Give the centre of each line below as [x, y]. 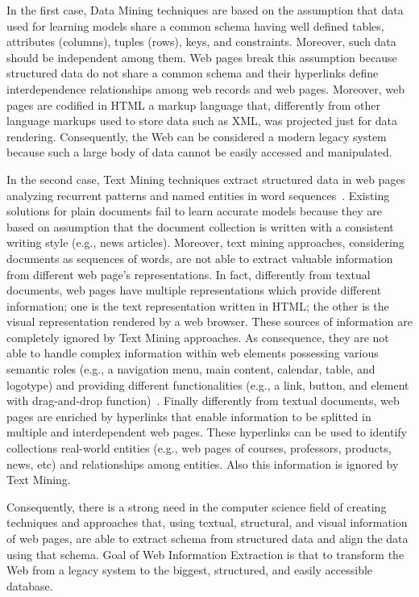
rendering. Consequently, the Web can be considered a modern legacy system [197, 136]
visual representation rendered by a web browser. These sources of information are [210, 321]
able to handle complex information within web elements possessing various [193, 353]
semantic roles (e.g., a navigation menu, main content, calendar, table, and [191, 369]
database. [30, 585]
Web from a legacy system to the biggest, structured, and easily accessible [190, 570]
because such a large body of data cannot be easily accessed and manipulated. [199, 152]
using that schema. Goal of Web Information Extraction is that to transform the [205, 554]
